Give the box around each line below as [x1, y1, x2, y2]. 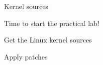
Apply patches [4, 51, 48, 61]
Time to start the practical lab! [4, 17, 100, 28]
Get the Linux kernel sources [4, 34, 92, 45]
